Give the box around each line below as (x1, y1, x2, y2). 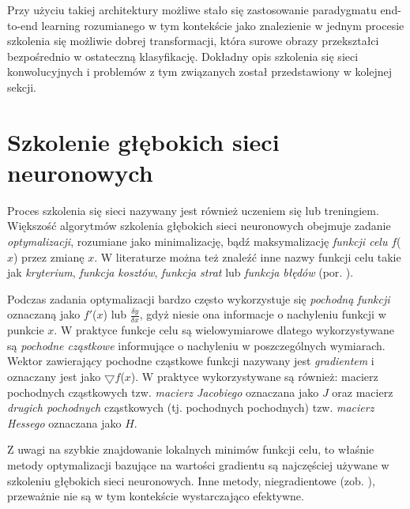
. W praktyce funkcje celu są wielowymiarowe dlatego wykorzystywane (54, 322, 395, 338)
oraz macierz (332, 383, 393, 400)
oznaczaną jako (7, 306, 81, 322)
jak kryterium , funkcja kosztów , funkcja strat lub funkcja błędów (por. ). (7, 264, 354, 281)
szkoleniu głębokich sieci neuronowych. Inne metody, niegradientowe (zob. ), (7, 472, 375, 488)
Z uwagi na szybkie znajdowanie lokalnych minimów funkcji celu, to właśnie (7, 441, 374, 458)
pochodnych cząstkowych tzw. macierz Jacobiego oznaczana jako (7, 383, 319, 400)
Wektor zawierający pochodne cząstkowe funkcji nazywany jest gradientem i (7, 353, 374, 369)
